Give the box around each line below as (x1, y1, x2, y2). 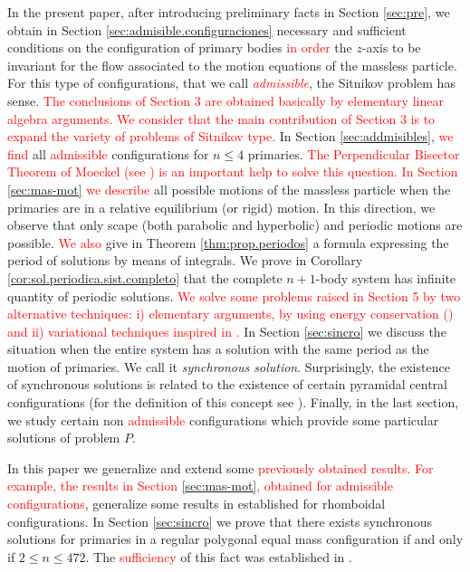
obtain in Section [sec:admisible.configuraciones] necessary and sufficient (7, 20, 407, 39)
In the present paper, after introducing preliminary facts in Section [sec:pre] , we (7, 3, 450, 21)
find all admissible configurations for (7, 144, 209, 163)
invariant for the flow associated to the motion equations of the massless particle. (7, 55, 457, 74)
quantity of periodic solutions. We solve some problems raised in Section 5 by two (7, 286, 461, 305)
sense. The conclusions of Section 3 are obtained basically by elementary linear (7, 91, 444, 110)
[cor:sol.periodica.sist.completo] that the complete (7, 268, 283, 287)
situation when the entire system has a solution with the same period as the (7, 339, 429, 358)
